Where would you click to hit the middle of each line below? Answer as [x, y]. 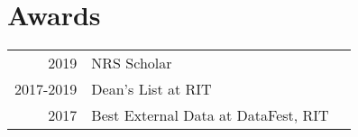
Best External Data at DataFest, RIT [210, 115]
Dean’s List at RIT [151, 89]
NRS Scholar [132, 63]
